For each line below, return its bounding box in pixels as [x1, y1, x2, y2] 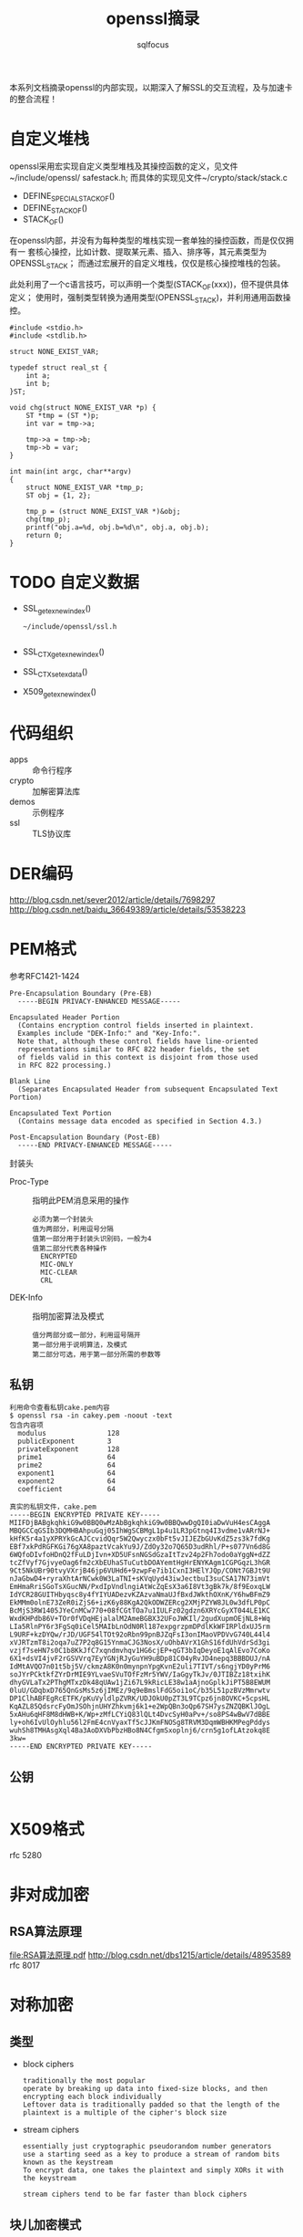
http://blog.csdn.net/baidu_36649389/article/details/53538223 [9, 904, 246, 915]
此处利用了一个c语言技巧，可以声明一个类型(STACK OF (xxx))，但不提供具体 [9, 279, 289, 292]
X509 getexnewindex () [22, 685, 97, 699]
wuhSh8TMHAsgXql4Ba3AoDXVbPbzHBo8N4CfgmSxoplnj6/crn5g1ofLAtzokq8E [9, 1726, 271, 1735]
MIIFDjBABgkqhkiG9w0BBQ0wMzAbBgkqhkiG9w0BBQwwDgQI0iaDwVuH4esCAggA [9, 1519, 271, 1528]
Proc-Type [9, 1176, 49, 1186]
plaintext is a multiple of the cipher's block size [22, 2108, 227, 2117]
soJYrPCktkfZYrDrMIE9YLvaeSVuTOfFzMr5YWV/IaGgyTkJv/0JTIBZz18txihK [9, 1670, 271, 1679]
